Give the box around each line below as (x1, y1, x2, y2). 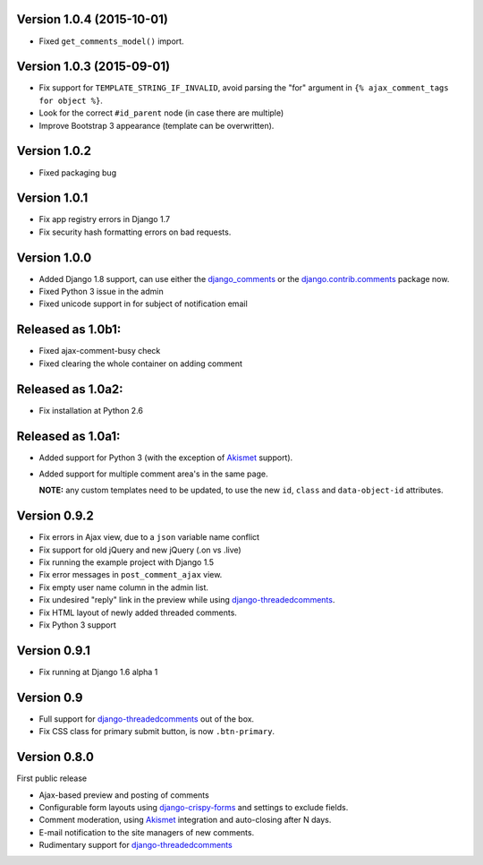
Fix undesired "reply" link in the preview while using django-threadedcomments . (38, 595, 335, 605)
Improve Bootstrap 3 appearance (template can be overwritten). (38, 120, 275, 131)
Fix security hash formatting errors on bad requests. (38, 227, 232, 237)
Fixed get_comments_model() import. (38, 36, 184, 47)
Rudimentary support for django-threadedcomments (38, 840, 233, 851)
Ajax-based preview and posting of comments (38, 789, 209, 801)
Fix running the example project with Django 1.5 (38, 557, 215, 568)
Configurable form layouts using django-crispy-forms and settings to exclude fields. (38, 801, 349, 812)
